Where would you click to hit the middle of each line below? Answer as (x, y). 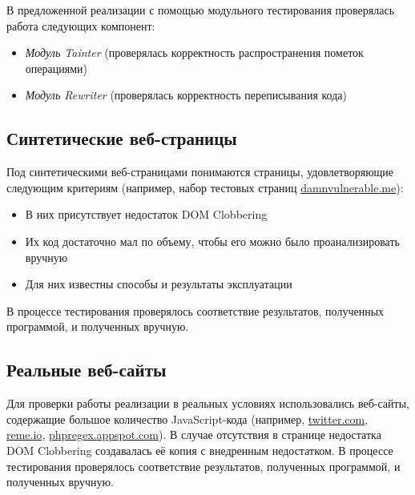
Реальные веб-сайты (87, 370)
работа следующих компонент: (81, 25)
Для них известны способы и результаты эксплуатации (159, 284)
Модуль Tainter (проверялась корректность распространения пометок (194, 52)
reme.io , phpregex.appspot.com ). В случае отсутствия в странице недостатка (194, 435)
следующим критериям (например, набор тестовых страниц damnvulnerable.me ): (205, 187)
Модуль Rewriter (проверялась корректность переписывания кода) (186, 95)
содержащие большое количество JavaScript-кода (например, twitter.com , (187, 419)
